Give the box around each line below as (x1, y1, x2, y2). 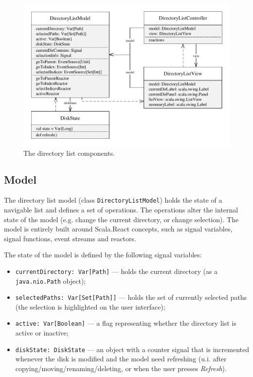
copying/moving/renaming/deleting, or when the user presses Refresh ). (15, 363, 227, 373)
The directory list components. (23, 148, 115, 158)
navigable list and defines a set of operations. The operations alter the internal (4, 204, 238, 214)
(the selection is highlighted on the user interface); (15, 301, 165, 312)
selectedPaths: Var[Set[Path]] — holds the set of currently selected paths (15, 292, 247, 302)
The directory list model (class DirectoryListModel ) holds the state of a (4, 195, 222, 205)
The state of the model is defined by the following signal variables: (4, 250, 202, 260)
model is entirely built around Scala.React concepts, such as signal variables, (4, 224, 233, 234)
